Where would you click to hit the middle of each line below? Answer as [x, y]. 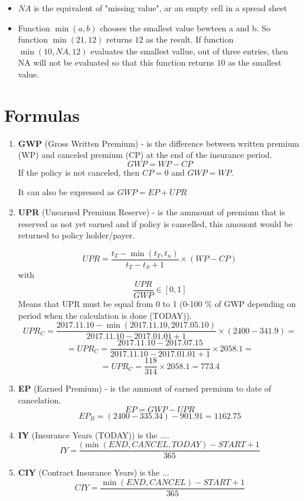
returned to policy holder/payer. [76, 235]
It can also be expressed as [66, 192]
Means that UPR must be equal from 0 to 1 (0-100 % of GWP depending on [157, 304]
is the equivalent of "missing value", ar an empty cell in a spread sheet [161, 8]
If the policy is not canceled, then [79, 172]
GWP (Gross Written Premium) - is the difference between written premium [158, 143]
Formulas [42, 114]
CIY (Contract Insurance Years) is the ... [94, 472]
